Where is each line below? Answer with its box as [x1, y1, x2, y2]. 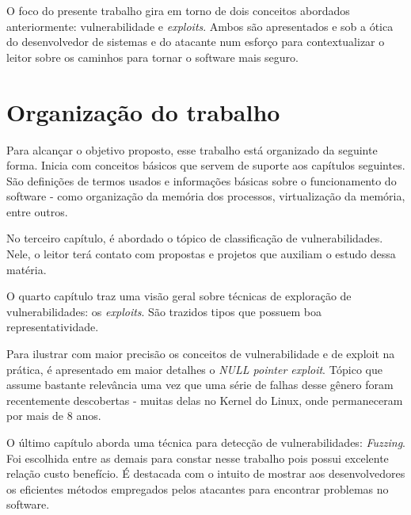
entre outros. [6, 203, 68, 219]
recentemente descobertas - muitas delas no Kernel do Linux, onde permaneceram [6, 391, 403, 408]
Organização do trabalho [6, 95, 280, 128]
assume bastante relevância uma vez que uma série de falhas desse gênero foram [6, 376, 394, 393]
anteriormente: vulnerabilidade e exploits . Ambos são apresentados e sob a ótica [6, 17, 394, 34]
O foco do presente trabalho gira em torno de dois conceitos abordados [6, 2, 350, 18]
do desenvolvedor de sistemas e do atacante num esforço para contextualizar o [6, 33, 385, 50]
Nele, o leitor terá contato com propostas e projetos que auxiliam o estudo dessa [6, 246, 396, 262]
